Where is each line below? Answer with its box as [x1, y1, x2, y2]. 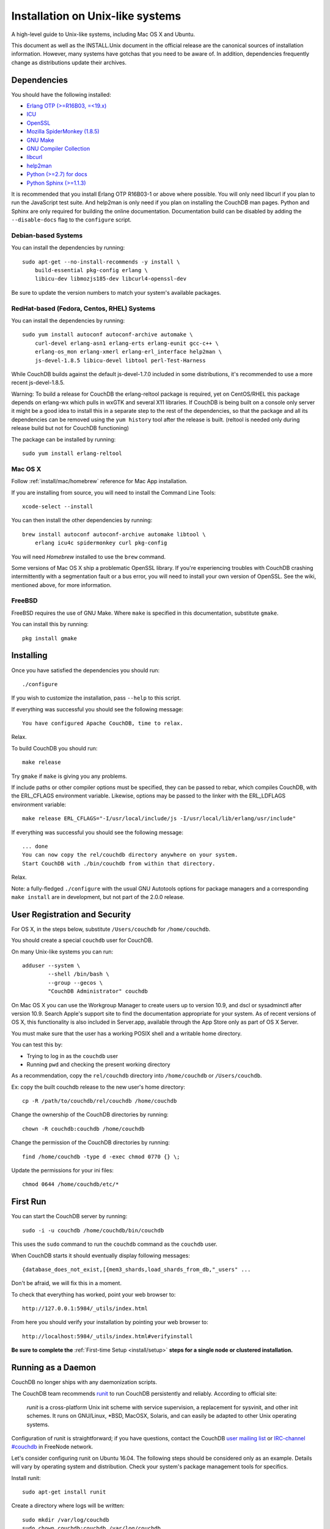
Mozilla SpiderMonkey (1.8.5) [26, 128, 100, 135]
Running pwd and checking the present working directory [26, 1061, 170, 1068]
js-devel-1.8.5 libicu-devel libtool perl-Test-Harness [34, 357, 206, 364]
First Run [11, 1196, 46, 1207]
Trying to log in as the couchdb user [26, 1052, 119, 1059]
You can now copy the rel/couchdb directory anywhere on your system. [22, 851, 238, 859]
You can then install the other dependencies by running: [11, 517, 153, 524]
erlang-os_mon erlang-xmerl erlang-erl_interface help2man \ [34, 349, 222, 355]
